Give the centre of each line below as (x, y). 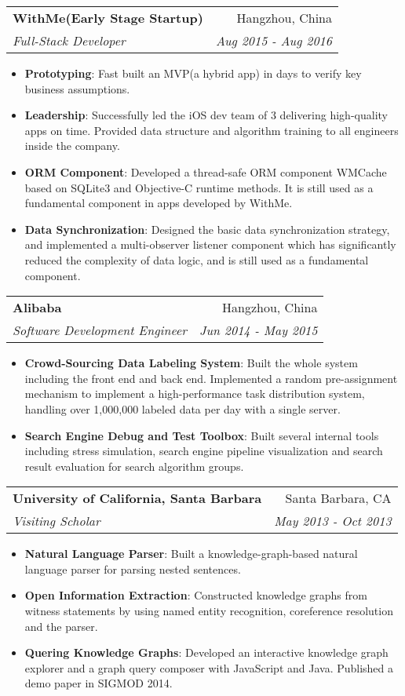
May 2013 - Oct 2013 (333, 521)
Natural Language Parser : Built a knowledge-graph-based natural (191, 554)
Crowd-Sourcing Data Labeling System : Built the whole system (191, 363)
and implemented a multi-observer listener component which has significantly (210, 244)
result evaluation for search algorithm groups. (134, 466)
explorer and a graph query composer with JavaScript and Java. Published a (209, 667)
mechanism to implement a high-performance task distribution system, (195, 394)
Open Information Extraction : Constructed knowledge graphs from (196, 595)
